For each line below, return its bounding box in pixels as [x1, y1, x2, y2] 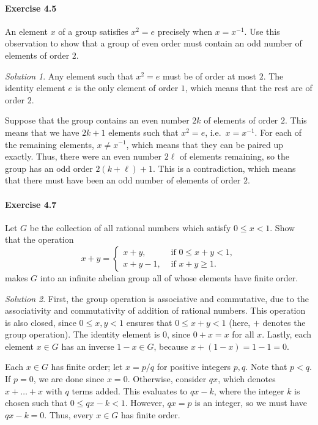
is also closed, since [5, 316, 76, 328]
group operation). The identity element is [5, 328, 160, 341]
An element [5, 24, 48, 37]
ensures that [126, 316, 172, 328]
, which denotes [218, 372, 276, 385]
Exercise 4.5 [5, 1, 57, 14]
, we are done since [33, 372, 105, 385]
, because [153, 339, 188, 352]
